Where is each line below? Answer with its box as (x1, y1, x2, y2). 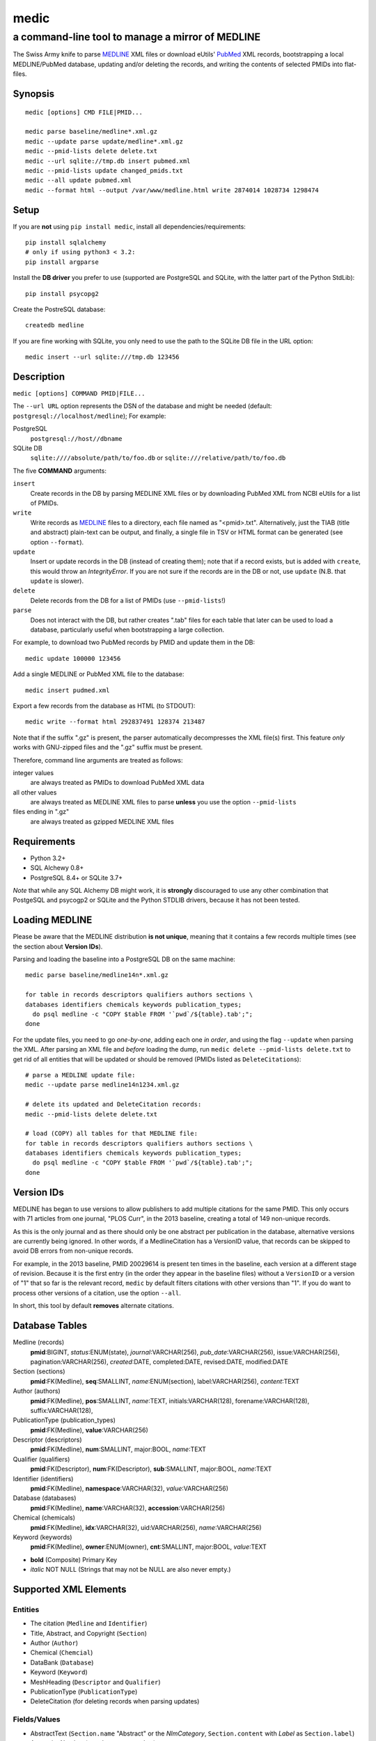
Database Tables (13, 1320, 88, 1332)
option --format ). (30, 538, 84, 546)
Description (13, 370, 65, 382)
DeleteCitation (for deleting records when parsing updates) (30, 1697, 200, 1705)
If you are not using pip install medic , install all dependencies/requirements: (13, 222, 246, 231)
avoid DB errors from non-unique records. (13, 1247, 134, 1255)
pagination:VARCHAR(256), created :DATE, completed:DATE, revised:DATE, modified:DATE (30, 1357, 289, 1366)
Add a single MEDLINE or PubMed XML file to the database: (13, 670, 185, 678)
